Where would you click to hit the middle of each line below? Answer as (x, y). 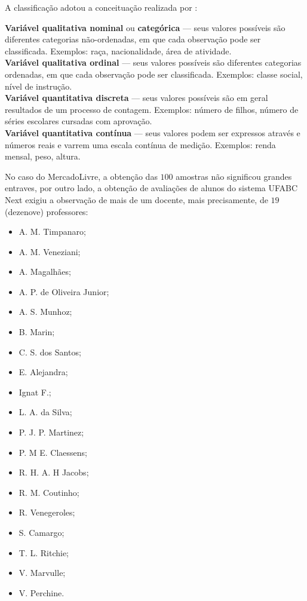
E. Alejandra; (43, 372)
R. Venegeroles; (47, 512)
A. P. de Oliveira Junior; (64, 291)
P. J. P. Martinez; (51, 432)
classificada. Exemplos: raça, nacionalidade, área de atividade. (118, 50)
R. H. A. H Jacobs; (54, 472)
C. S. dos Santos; (50, 352)
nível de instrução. (39, 86)
